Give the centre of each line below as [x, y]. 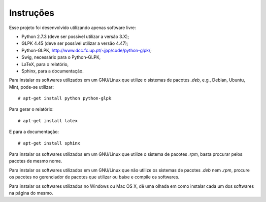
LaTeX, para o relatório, [45, 64]
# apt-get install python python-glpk [65, 98]
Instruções [32, 13]
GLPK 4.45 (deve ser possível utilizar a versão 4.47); [75, 43]
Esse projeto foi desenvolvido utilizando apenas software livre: [73, 28]
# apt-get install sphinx [49, 143]
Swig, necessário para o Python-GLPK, [61, 57]
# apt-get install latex [48, 120]
